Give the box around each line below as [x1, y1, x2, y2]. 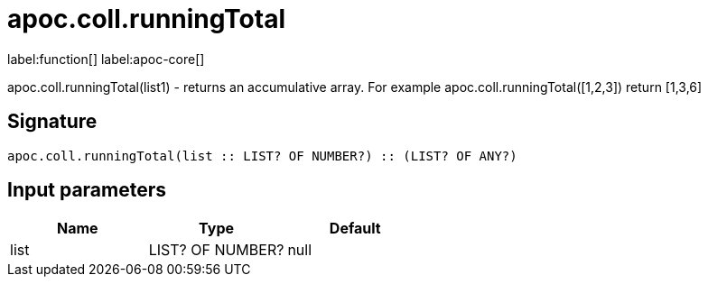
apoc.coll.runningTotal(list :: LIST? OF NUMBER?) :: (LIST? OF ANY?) [7, 148, 517, 163]
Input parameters [7, 179, 167, 202]
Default [329, 219, 381, 238]
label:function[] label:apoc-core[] [7, 50, 205, 67]
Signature [7, 110, 98, 133]
